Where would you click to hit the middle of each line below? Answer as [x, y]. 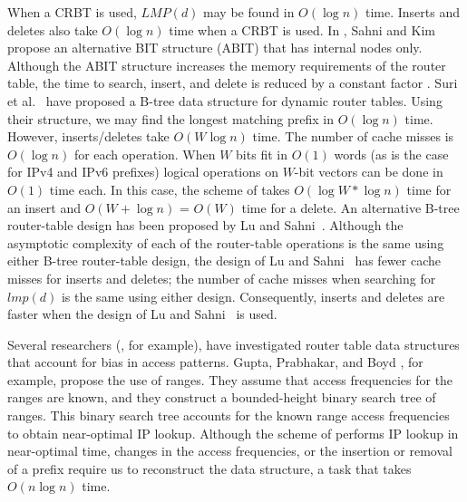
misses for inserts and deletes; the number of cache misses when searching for [222, 278]
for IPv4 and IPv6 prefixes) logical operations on [143, 172]
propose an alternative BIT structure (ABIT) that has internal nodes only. [215, 48]
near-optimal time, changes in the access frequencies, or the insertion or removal [230, 451]
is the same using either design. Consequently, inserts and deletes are [253, 296]
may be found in [249, 12]
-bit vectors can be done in [369, 172]
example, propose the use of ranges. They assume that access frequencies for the [230, 379]
